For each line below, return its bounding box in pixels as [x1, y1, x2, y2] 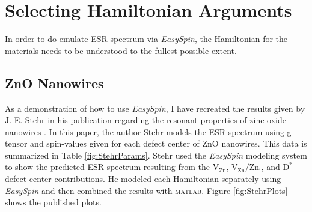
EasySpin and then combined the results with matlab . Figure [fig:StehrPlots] [5, 184, 288, 196]
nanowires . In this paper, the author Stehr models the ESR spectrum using [5, 125, 284, 138]
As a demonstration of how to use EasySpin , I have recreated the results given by [5, 101, 305, 114]
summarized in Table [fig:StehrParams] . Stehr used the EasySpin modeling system [5, 148, 307, 161]
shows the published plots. [5, 196, 102, 208]
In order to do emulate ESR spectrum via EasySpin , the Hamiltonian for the [5, 32, 288, 45]
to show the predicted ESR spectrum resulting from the [5, 160, 210, 173]
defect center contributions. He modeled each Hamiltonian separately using [5, 172, 281, 185]
